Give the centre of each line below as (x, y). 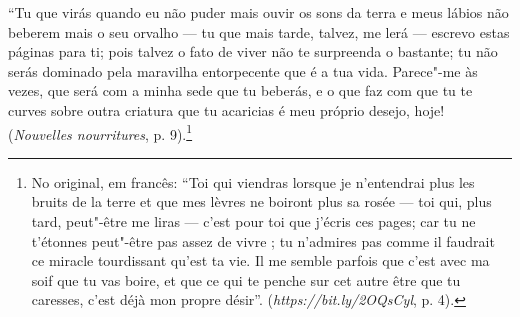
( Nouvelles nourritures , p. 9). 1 (100, 132)
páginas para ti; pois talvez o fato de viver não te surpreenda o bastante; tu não (253, 51)
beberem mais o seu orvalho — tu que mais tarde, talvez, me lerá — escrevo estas (259, 31)
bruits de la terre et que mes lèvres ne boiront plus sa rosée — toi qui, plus (261, 201)
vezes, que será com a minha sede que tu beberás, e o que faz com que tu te (240, 90)
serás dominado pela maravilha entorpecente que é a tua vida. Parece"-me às (243, 70)
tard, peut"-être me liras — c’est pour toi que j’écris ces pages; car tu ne (253, 221)
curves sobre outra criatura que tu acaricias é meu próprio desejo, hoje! (226, 109)
